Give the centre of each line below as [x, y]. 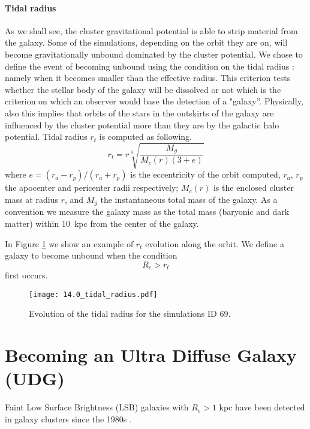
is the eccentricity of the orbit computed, [205, 174]
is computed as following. [145, 136]
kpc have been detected [262, 407]
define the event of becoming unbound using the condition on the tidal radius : [150, 66]
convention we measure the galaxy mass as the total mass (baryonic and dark [147, 211]
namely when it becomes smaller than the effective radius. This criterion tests [148, 78]
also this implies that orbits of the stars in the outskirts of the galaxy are [139, 112]
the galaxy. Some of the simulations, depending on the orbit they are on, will [146, 42]
